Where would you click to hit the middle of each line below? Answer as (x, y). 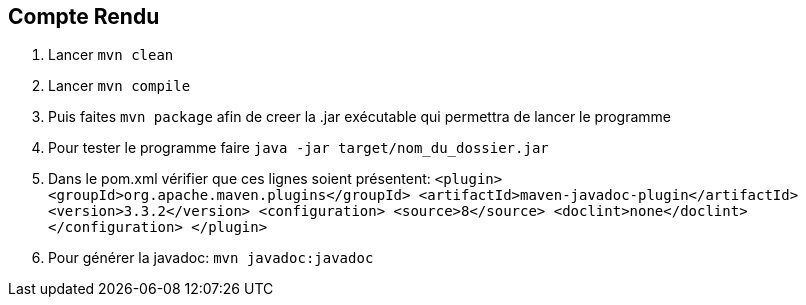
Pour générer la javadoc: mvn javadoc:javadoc (211, 258)
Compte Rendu (84, 16)
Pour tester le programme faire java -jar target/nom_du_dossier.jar (298, 148)
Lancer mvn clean (111, 55)
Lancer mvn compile (119, 86)
